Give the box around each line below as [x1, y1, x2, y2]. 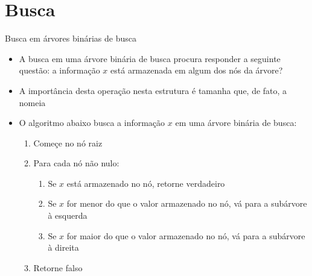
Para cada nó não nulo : [33, 157, 119, 169]
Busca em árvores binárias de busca [5, 32, 136, 45]
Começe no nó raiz [33, 136, 103, 149]
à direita [48, 241, 79, 254]
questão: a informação [19, 64, 100, 77]
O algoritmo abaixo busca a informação [19, 116, 165, 129]
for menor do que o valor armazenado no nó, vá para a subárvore [66, 197, 307, 210]
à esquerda [48, 209, 88, 222]
